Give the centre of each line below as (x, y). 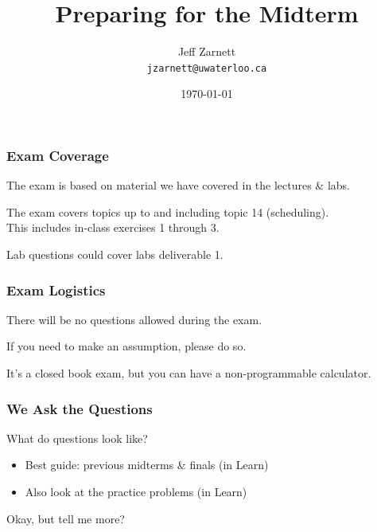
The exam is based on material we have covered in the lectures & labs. (179, 185)
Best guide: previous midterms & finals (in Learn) (147, 465)
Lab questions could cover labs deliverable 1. (115, 254)
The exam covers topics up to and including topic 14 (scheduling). (168, 211)
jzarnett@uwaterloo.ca (207, 68)
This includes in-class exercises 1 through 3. (113, 227)
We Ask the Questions (80, 408)
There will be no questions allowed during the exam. (134, 319)
